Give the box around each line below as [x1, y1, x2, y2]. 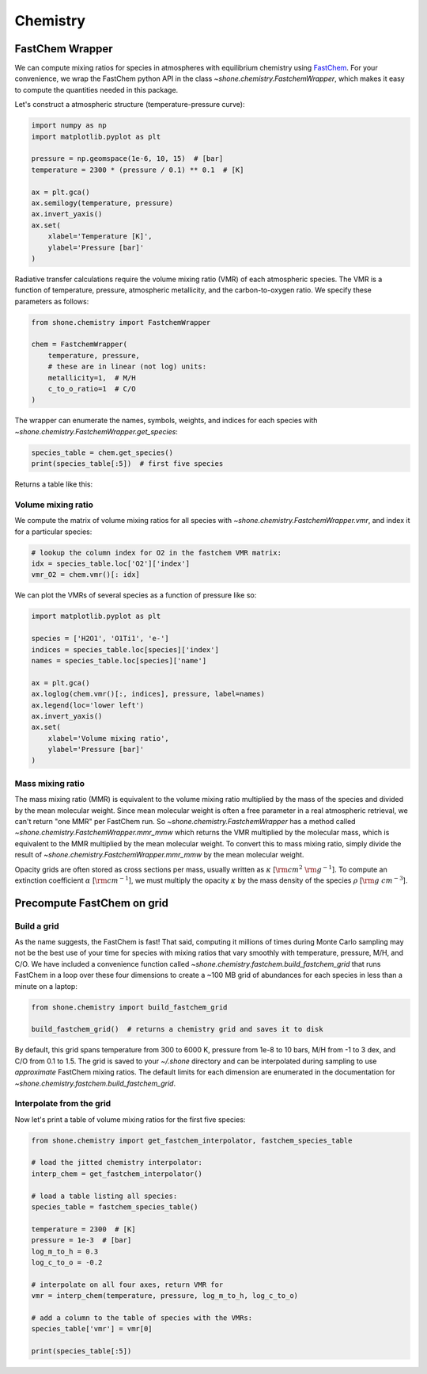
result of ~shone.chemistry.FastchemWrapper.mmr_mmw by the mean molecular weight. [14, 850, 304, 860]
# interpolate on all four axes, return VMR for [31, 1280, 224, 1289]
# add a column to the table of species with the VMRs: [31, 1313, 253, 1322]
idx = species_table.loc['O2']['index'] [31, 559, 190, 568]
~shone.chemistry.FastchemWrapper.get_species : [14, 426, 178, 436]
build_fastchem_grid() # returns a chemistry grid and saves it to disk [31, 1025, 323, 1034]
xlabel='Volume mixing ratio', [47, 734, 169, 742]
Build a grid [14, 920, 59, 931]
